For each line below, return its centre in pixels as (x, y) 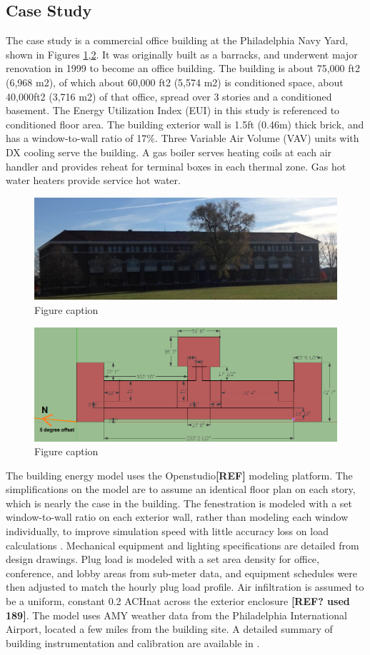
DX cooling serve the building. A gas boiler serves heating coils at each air (169, 152)
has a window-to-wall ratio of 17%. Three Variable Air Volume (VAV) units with (182, 138)
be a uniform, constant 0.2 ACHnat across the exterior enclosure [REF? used (178, 601)
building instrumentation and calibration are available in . (133, 643)
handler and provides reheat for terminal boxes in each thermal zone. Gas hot (176, 166)
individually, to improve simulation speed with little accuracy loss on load (167, 531)
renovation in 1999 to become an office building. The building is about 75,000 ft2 (183, 68)
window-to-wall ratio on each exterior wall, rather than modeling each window (177, 517)
